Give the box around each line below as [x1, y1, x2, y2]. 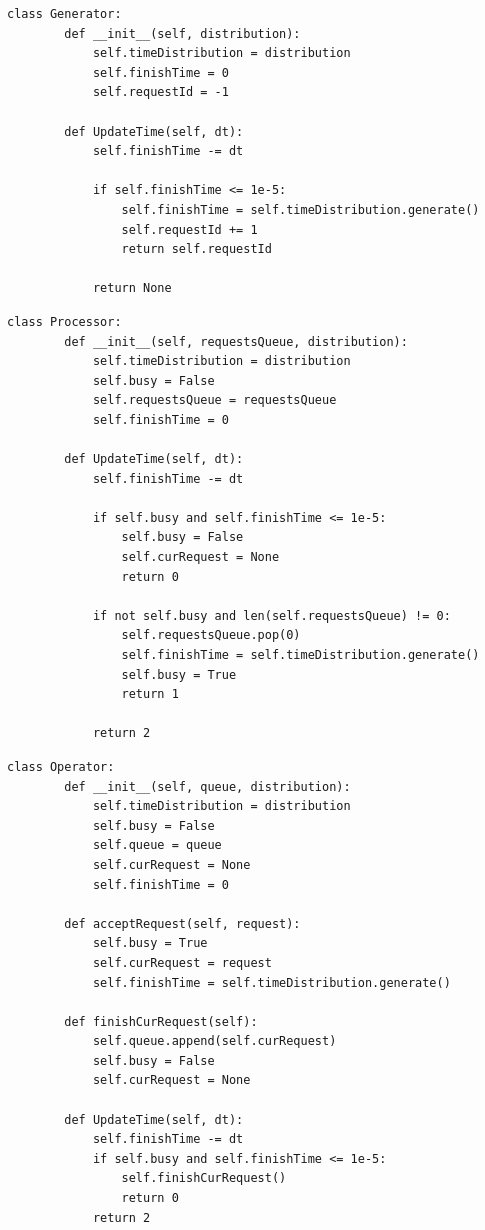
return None [92, 281, 172, 296]
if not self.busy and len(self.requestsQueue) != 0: [92, 608, 451, 623]
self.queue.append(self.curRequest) [92, 1034, 337, 1049]
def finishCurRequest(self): [64, 1014, 258, 1029]
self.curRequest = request [92, 955, 272, 970]
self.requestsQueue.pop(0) [121, 628, 301, 643]
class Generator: [7, 7, 122, 21]
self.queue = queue [92, 838, 222, 853]
